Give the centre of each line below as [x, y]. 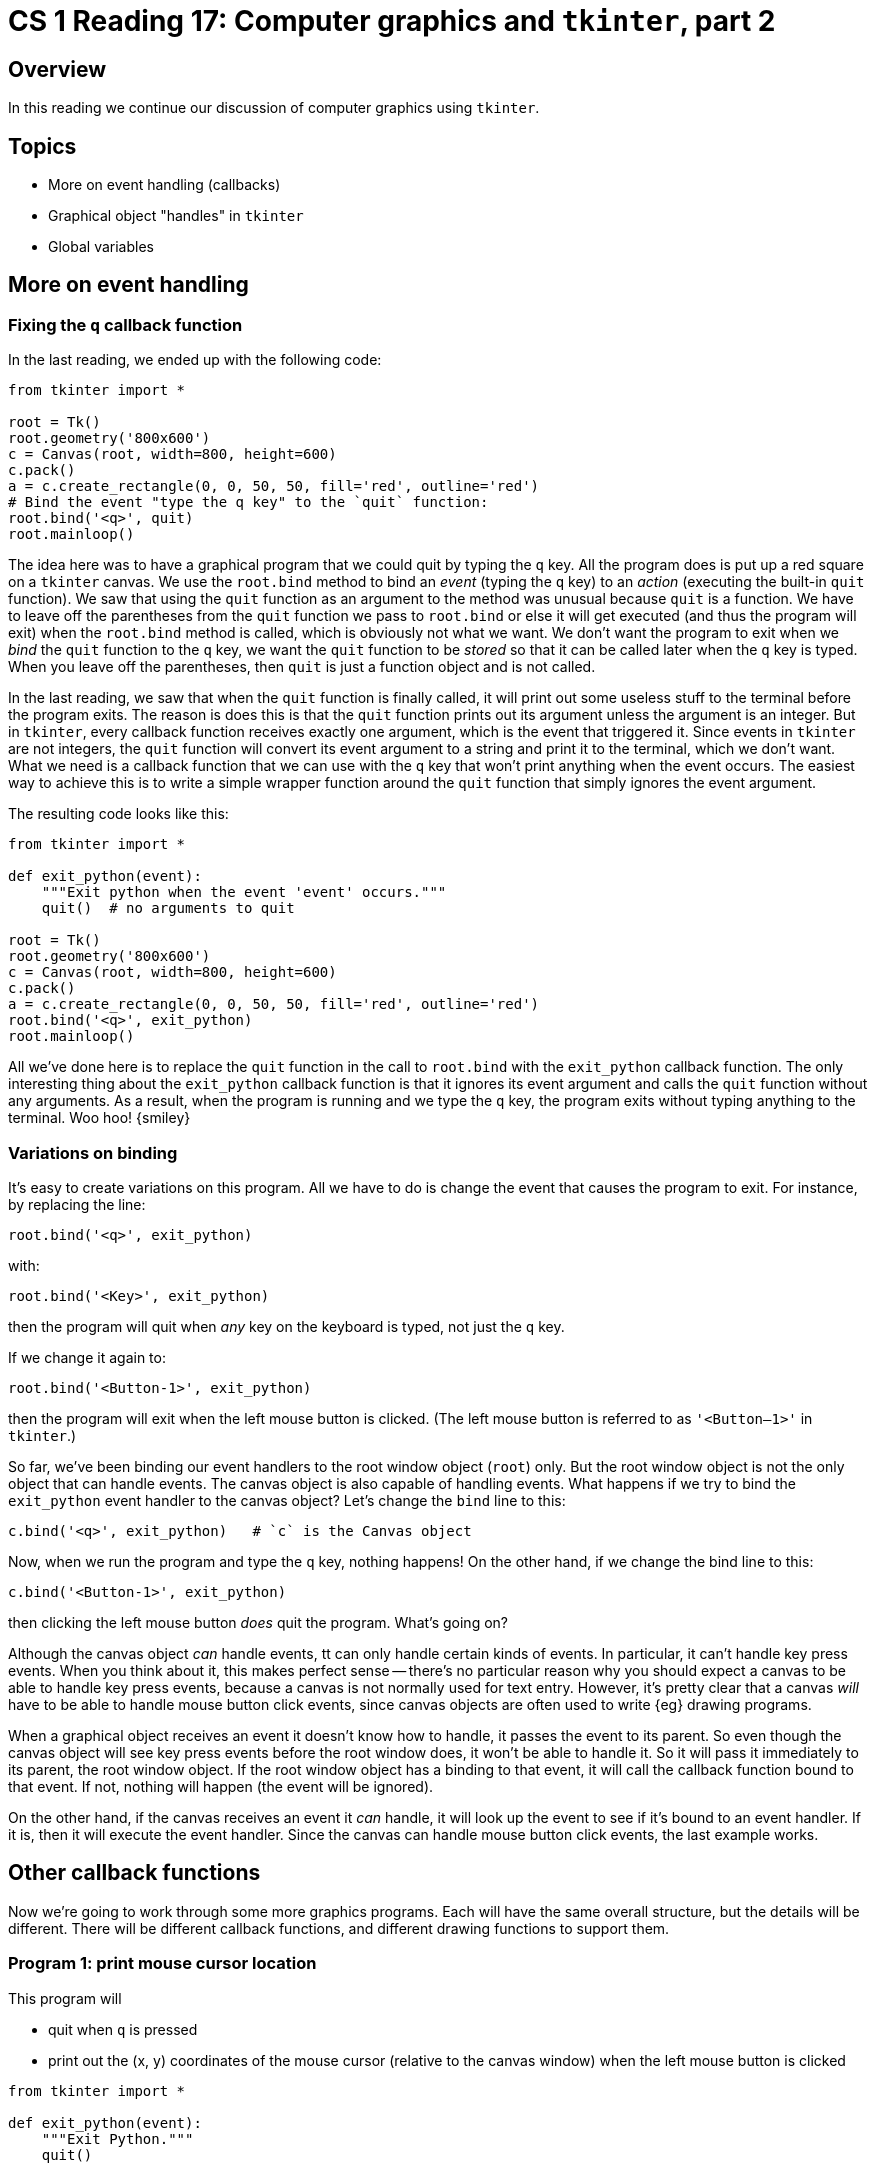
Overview [57, 69]
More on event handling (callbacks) [164, 185]
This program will [65, 1998]
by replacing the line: [77, 1204]
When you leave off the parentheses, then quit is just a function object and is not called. [302, 667]
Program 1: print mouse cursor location [162, 1963]
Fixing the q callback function [125, 324]
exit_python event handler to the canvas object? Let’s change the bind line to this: [287, 1500]
